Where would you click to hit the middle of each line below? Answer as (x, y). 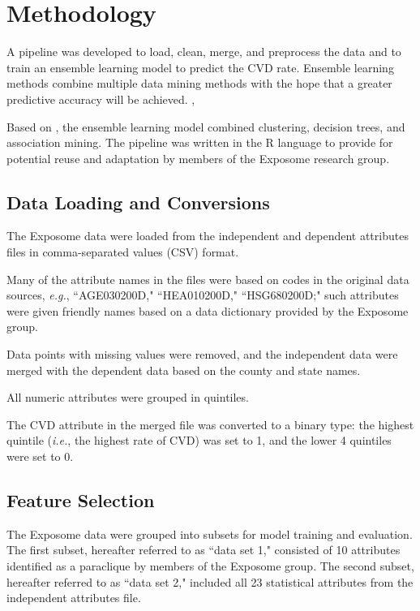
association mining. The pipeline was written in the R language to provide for (200, 142)
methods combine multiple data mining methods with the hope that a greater (199, 83)
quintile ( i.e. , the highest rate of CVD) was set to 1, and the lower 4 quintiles (199, 440)
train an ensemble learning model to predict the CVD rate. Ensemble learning (200, 67)
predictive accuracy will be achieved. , (101, 99)
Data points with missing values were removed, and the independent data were (202, 354)
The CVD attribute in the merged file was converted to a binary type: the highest (210, 424)
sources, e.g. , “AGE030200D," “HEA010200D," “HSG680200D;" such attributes (203, 295)
